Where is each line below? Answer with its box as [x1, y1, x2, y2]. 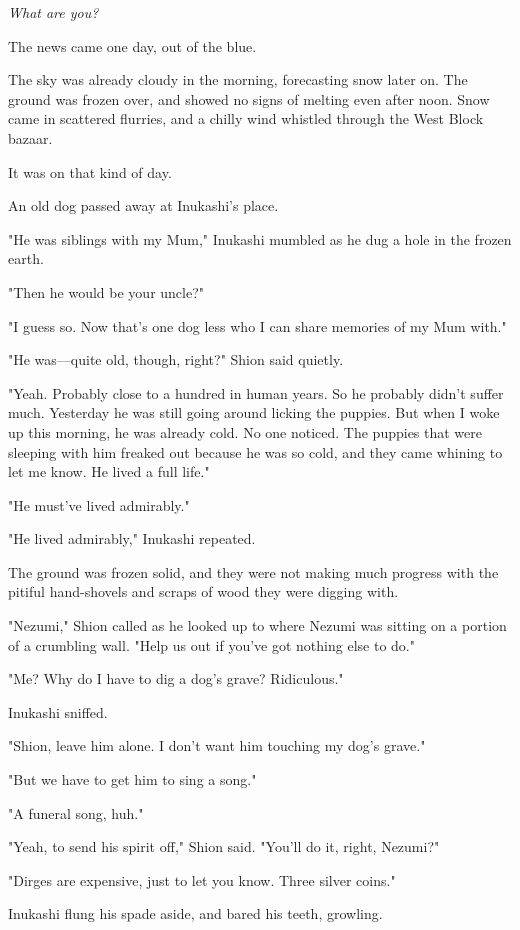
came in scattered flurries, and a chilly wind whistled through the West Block [8, 108, 484, 129]
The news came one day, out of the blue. [8, 35, 257, 56]
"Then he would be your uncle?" [8, 281, 205, 302]
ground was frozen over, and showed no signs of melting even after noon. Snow [8, 88, 490, 109]
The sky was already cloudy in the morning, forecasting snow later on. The [8, 69, 468, 90]
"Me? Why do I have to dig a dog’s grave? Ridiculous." [8, 668, 344, 689]
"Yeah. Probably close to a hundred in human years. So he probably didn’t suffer [8, 382, 504, 403]
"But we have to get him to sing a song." [8, 769, 257, 790]
